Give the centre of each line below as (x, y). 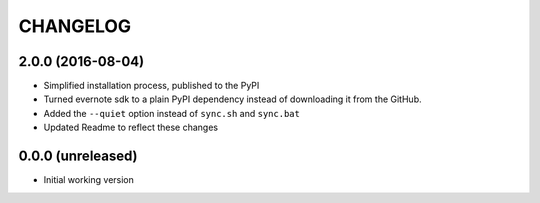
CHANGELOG (75, 26)
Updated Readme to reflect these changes (131, 127)
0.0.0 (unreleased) (78, 156)
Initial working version (89, 180)
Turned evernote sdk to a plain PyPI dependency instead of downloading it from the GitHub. (232, 99)
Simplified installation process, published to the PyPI (151, 86)
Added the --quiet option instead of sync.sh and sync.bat (171, 113)
